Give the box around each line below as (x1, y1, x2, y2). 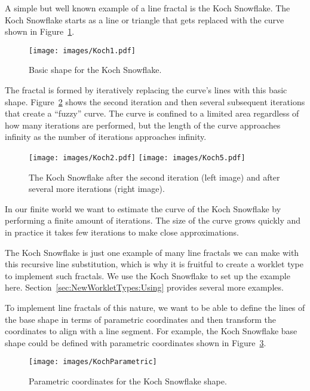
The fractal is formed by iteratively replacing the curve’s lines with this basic (5, 84, 287, 96)
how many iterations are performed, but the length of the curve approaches (5, 118, 281, 131)
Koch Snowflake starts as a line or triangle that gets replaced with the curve (5, 13, 284, 26)
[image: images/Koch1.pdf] (29, 46, 136, 55)
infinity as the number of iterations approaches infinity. (5, 130, 207, 143)
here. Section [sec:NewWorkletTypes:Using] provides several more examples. (5, 281, 284, 294)
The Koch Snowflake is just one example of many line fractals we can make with (5, 246, 299, 258)
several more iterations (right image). (29, 182, 165, 195)
